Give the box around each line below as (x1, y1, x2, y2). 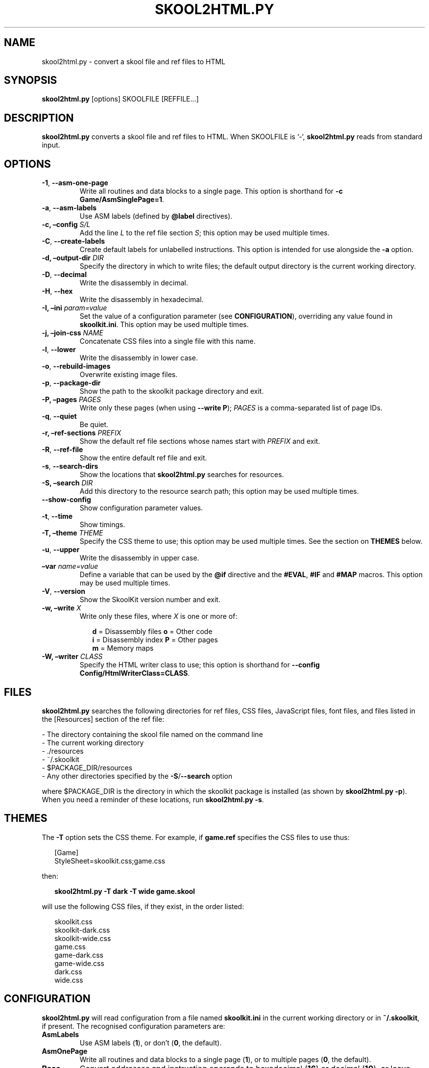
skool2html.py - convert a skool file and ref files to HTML (42, 57, 226, 66)
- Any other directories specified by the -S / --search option (42, 771, 233, 780)
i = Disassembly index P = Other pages (92, 636, 218, 644)
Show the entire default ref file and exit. (79, 454, 207, 462)
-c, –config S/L (42, 220, 91, 229)
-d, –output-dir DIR (42, 254, 104, 262)
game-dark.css (54, 950, 103, 959)
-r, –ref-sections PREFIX (42, 429, 121, 437)
